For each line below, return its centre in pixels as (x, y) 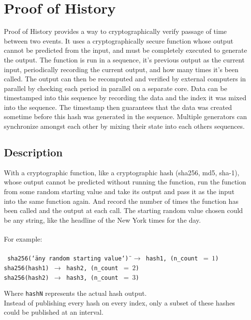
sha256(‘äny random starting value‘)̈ (68, 259)
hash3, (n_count (92, 278)
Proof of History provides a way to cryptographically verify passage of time (115, 31)
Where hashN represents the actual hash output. (75, 293)
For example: (23, 239)
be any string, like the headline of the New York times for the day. (103, 220)
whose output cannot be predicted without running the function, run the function (125, 182)
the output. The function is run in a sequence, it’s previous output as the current (124, 59)
